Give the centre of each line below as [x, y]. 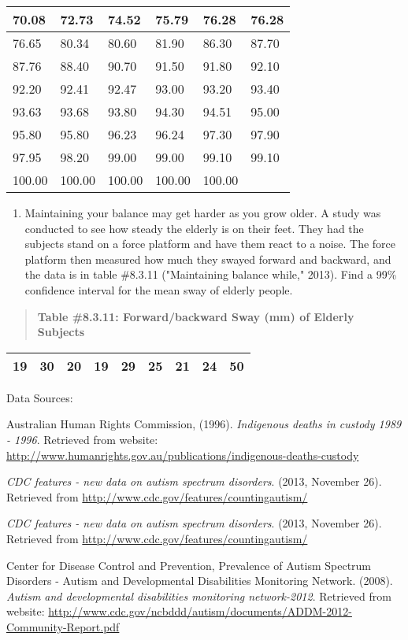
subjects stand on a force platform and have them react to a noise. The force [210, 244]
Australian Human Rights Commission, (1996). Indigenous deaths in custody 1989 [204, 424]
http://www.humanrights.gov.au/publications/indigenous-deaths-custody [183, 455]
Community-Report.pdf [63, 626]
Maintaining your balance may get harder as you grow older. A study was [203, 213]
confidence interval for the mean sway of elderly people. [159, 289]
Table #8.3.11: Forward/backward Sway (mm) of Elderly [196, 316]
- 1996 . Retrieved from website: [82, 439]
